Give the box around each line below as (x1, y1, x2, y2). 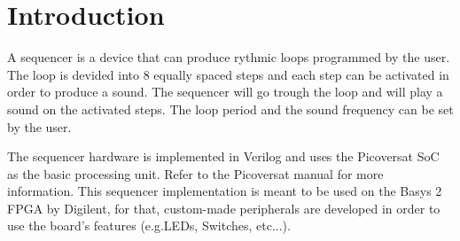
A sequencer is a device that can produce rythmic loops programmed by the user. (7, 48, 450, 66)
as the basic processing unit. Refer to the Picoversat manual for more (7, 164, 384, 183)
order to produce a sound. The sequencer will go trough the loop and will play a (7, 82, 443, 101)
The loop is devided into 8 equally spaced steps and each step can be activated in (7, 65, 449, 83)
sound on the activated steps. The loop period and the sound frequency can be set (7, 99, 454, 118)
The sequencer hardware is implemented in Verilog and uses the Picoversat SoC (7, 147, 440, 166)
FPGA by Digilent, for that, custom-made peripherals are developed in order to (7, 198, 441, 217)
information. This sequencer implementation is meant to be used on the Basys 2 (7, 182, 442, 200)
